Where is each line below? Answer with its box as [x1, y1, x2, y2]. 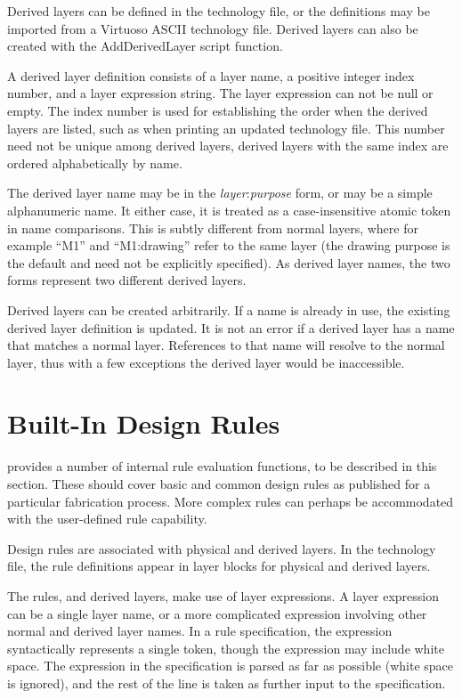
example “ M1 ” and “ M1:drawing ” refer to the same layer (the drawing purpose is [7, 236, 450, 255]
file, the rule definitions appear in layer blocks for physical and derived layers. [7, 557, 431, 575]
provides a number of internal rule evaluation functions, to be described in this [7, 457, 437, 475]
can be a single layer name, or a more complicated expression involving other [7, 604, 427, 622]
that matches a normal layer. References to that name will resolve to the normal [7, 336, 445, 354]
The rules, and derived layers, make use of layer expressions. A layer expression [7, 586, 439, 605]
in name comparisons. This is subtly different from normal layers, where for [7, 218, 418, 237]
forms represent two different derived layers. [7, 271, 247, 289]
